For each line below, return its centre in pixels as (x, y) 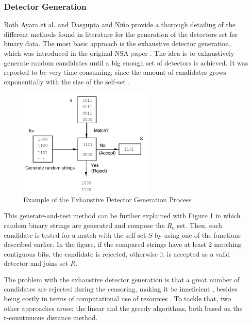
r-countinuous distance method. (51, 317)
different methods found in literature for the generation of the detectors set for (121, 34)
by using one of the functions (198, 235)
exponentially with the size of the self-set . (67, 81)
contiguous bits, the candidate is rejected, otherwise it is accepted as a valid (117, 253)
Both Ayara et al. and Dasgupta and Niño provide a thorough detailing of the (120, 24)
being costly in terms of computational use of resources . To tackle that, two (118, 299)
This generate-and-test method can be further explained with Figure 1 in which (122, 216)
